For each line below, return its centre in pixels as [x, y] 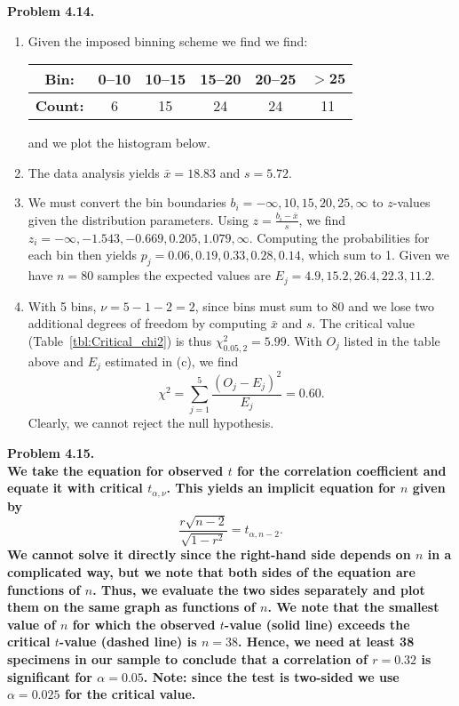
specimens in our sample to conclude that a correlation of [187, 658]
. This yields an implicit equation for [281, 488]
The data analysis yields [94, 172]
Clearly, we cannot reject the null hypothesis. [151, 423]
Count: [59, 106]
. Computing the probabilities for [339, 237]
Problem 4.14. [51, 11]
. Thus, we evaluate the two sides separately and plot [259, 589]
